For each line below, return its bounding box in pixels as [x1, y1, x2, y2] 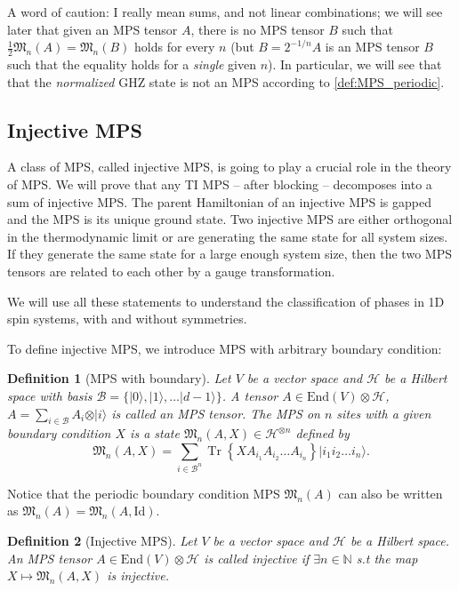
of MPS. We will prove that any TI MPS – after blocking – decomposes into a [7, 175, 432, 193]
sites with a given [336, 403, 431, 422]
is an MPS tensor [325, 37, 420, 56]
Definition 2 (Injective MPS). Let [7, 531, 197, 549]
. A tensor [221, 386, 278, 404]
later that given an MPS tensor [7, 20, 178, 38]
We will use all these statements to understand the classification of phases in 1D [7, 292, 445, 310]
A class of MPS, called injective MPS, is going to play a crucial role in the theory [7, 157, 452, 176]
